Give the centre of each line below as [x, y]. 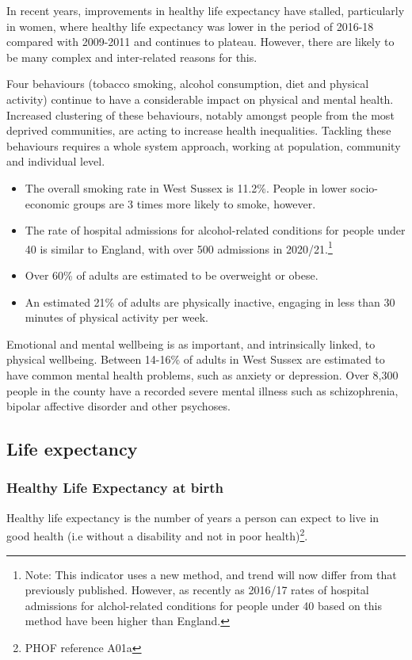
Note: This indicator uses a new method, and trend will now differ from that [211, 574]
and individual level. [56, 161]
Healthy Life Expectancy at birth [115, 488]
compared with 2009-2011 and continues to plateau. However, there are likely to [200, 42]
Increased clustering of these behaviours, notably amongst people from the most [200, 114]
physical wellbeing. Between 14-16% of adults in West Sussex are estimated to [196, 359]
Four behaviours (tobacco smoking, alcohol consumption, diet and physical [188, 84]
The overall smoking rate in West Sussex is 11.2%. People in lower [186, 187]
